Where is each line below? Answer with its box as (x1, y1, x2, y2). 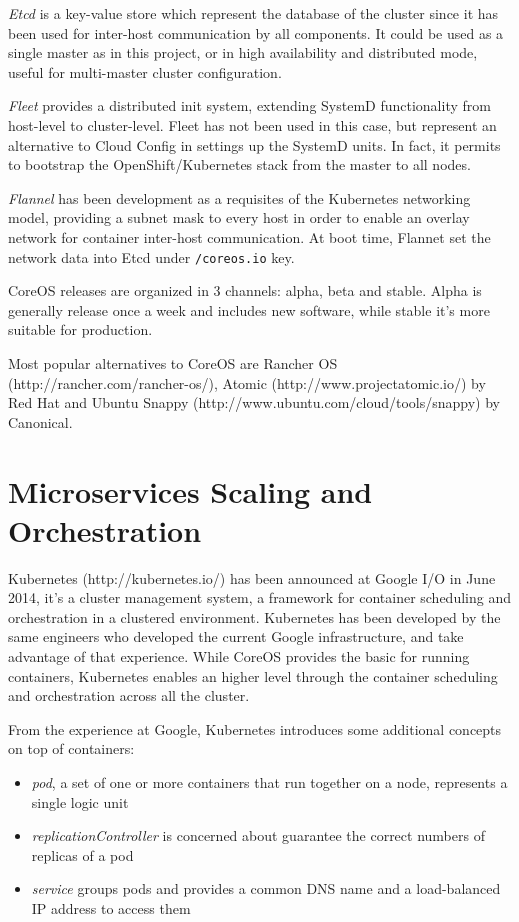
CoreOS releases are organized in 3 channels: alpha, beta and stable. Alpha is (8, 280, 482, 301)
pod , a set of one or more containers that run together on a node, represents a (31, 772, 508, 792)
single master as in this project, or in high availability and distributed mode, (8, 42, 478, 63)
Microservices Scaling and (8, 470, 373, 511)
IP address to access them (31, 897, 191, 918)
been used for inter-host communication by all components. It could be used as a (8, 22, 504, 43)
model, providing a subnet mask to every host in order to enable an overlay (8, 207, 470, 228)
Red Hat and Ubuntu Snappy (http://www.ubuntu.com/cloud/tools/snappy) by (8, 392, 500, 413)
